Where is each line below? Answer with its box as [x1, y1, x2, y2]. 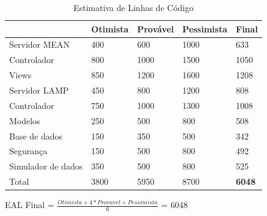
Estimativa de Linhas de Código [73, 1, 194, 13]
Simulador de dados [9, 160, 83, 173]
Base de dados [9, 129, 63, 142]
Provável [137, 22, 174, 35]
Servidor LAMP [9, 83, 69, 96]
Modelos [9, 114, 40, 127]
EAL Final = [5, 198, 54, 211]
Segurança [9, 144, 48, 157]
